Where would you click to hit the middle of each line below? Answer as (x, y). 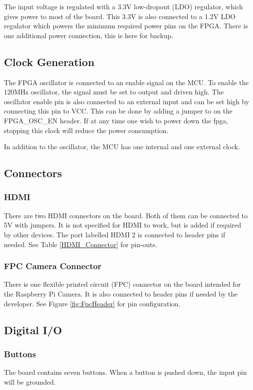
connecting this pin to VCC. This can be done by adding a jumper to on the (118, 111)
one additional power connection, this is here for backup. (89, 35)
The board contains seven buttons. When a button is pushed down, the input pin (126, 372)
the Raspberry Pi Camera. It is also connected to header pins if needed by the (121, 293)
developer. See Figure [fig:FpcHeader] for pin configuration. (92, 303)
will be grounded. (30, 381)
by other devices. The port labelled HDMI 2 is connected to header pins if (115, 234)
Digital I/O (33, 330)
